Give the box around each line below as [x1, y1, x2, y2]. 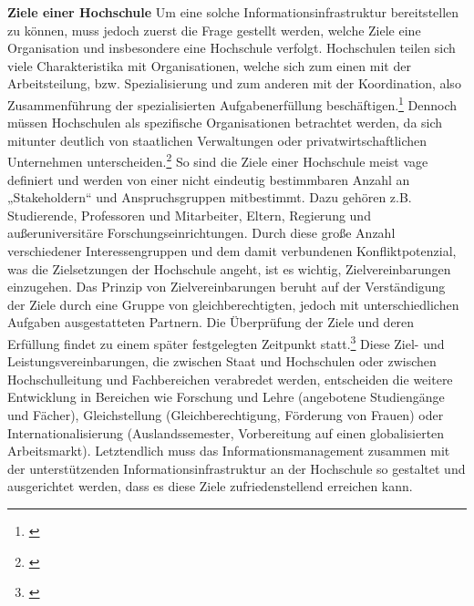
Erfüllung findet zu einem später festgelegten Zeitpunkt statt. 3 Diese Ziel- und [7, 332, 445, 353]
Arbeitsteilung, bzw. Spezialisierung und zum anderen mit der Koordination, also [7, 74, 461, 93]
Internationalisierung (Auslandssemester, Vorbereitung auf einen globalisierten [7, 423, 445, 442]
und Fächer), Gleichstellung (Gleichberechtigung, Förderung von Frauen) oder [7, 406, 444, 425]
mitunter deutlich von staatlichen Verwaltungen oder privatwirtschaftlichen [7, 130, 428, 149]
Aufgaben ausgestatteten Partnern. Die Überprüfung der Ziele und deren [7, 313, 415, 332]
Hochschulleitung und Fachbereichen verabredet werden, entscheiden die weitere [7, 369, 453, 388]
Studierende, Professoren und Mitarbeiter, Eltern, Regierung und [7, 205, 371, 224]
